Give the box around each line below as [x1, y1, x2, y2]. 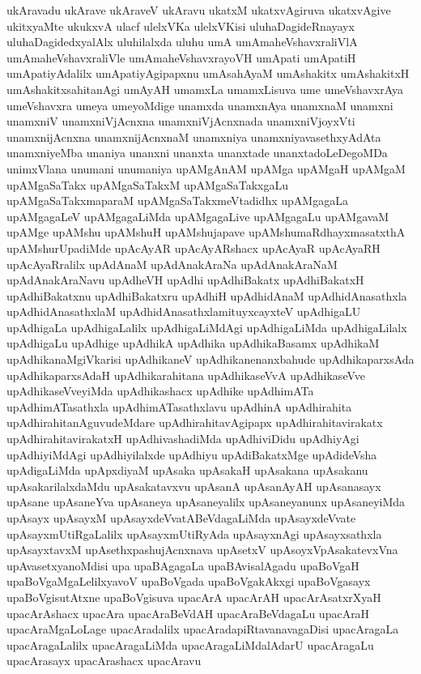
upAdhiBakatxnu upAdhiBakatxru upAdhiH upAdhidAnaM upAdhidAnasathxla [6, 287, 407, 304]
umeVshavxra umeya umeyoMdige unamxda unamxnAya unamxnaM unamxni [6, 96, 393, 113]
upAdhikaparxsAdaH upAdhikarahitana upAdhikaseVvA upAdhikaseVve [6, 366, 365, 383]
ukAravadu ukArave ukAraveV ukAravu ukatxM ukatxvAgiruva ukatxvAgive [6, 2, 391, 18]
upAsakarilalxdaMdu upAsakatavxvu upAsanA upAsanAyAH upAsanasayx [6, 477, 381, 494]
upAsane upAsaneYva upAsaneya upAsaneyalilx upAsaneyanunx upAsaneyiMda [6, 493, 406, 510]
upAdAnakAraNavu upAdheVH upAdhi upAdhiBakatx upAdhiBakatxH [6, 271, 364, 288]
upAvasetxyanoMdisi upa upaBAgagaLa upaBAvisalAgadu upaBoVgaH [6, 557, 359, 574]
